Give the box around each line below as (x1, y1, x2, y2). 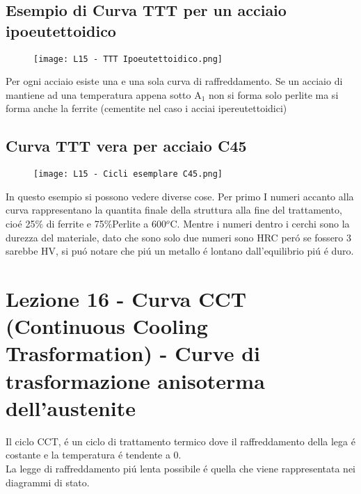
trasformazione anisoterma (6, 366, 265, 395)
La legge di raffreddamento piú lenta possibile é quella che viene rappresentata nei (6, 461, 356, 475)
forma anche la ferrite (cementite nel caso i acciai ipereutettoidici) (6, 101, 287, 115)
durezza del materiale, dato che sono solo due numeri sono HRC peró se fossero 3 (6, 230, 351, 244)
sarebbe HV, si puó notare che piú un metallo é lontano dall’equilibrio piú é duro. (6, 244, 354, 258)
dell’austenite (6, 393, 136, 422)
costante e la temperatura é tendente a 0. (6, 447, 182, 462)
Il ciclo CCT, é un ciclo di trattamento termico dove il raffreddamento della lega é (6, 433, 355, 448)
